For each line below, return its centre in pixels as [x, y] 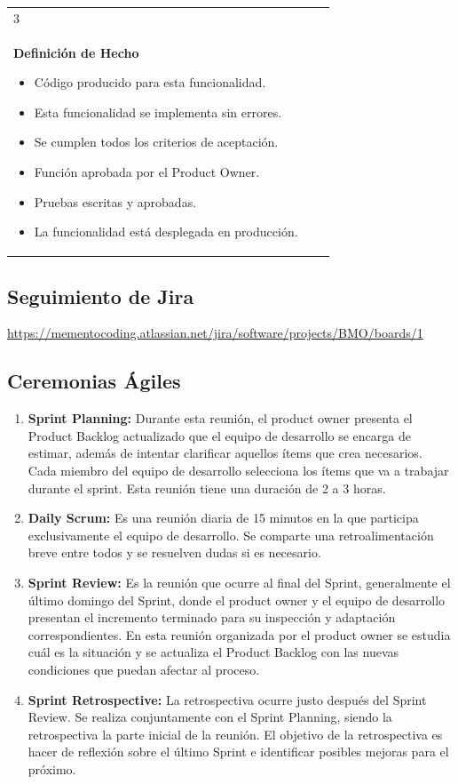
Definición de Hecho [76, 52]
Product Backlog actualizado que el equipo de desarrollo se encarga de [219, 435]
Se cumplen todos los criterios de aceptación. [156, 142]
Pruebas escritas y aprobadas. [115, 201]
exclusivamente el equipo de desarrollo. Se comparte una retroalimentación [231, 535]
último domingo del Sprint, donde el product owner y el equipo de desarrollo [237, 600]
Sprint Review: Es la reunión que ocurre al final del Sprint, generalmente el [239, 582]
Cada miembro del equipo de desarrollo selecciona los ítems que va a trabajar [238, 471]
